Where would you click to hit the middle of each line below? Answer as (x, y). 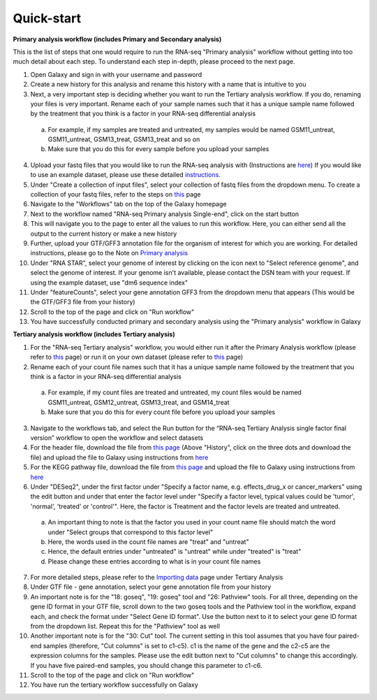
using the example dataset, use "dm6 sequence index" (109, 283)
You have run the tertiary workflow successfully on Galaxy (114, 685)
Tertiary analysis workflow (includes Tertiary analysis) (94, 334)
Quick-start (47, 18)
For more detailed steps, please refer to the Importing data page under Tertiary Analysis (157, 578)
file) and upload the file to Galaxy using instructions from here (119, 457)
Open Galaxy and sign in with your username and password (116, 74)
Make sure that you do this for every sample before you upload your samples (158, 149)
